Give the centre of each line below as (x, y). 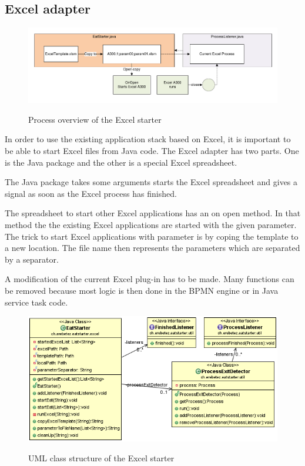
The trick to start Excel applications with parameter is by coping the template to (152, 236)
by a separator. (32, 259)
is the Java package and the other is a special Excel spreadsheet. (121, 162)
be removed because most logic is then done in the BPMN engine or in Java (142, 290)
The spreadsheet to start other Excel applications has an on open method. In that (153, 213)
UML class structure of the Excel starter (101, 457)
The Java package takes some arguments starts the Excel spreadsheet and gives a (151, 182)
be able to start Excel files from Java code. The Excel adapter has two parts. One (152, 151)
